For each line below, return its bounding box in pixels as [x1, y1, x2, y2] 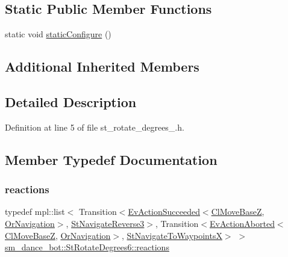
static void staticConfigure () [5, 28, 111, 40]
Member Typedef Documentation [5, 150, 218, 169]
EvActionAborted [210, 217, 275, 229]
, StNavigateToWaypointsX [122, 229, 222, 241]
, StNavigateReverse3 [66, 217, 145, 229]
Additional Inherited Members [5, 57, 199, 76]
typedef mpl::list [5, 205, 65, 218]
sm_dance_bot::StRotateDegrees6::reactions [5, 241, 169, 253]
